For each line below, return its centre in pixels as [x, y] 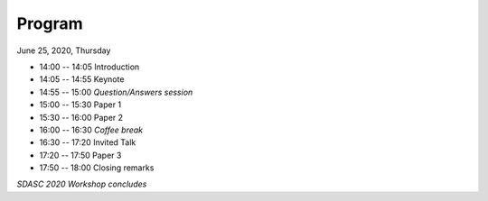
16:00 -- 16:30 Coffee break [91, 130]
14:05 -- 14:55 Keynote [82, 79]
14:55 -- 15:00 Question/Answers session [116, 92]
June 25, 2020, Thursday [64, 50]
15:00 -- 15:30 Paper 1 [80, 105]
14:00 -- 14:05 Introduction [89, 67]
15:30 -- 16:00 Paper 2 [81, 117]
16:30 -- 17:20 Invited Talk [88, 142]
